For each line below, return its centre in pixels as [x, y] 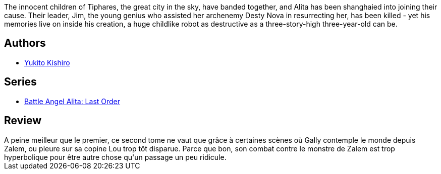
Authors [25, 43]
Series [20, 82]
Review [23, 121]
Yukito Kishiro [47, 62]
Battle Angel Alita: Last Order [72, 101]
